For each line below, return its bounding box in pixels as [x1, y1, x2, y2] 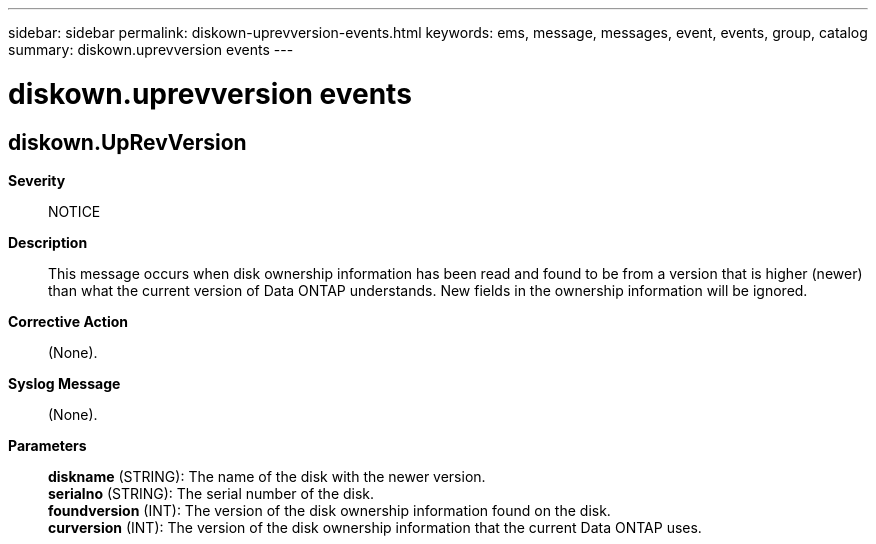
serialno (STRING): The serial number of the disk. [48, 484, 375, 502]
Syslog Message [8, 374, 121, 392]
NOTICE [48, 202, 101, 220]
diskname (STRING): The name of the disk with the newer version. [48, 467, 486, 485]
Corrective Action [8, 312, 128, 330]
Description [8, 233, 88, 251]
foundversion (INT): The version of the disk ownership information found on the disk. [48, 501, 611, 519]
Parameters [8, 436, 87, 454]
